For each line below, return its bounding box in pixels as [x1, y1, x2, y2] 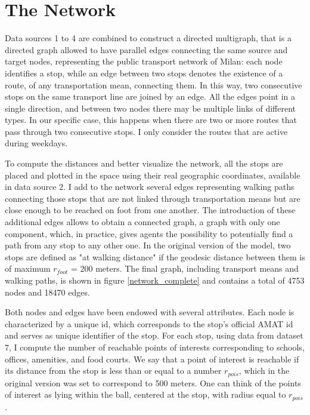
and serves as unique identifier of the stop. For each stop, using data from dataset [5, 329, 303, 342]
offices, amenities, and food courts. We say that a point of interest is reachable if [5, 352, 299, 365]
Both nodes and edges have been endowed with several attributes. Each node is [5, 306, 294, 318]
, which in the [238, 364, 290, 377]
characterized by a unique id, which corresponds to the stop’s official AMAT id [5, 317, 293, 330]
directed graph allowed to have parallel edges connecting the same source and [5, 43, 288, 56]
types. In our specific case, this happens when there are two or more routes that [5, 113, 297, 126]
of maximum [5, 262, 51, 275]
